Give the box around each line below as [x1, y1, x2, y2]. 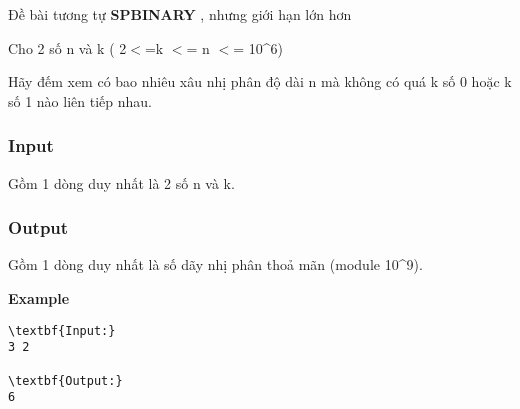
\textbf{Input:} [8, 323, 116, 338]
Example [8, 288, 70, 308]
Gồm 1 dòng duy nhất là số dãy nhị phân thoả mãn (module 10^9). [8, 254, 423, 275]
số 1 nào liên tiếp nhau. [8, 90, 152, 111]
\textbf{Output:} [8, 373, 123, 388]
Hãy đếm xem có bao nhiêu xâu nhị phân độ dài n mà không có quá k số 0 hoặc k [8, 71, 512, 92]
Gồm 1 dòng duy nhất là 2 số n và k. [8, 172, 235, 193]
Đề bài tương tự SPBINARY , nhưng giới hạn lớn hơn [8, 4, 352, 24]
